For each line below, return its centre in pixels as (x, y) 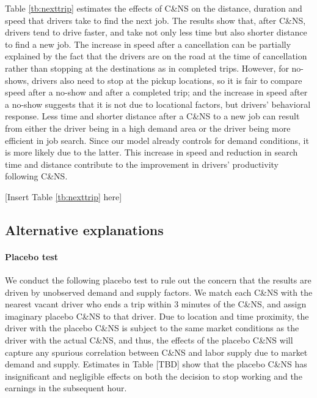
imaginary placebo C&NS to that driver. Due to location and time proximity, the (157, 316)
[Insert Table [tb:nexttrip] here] (64, 196)
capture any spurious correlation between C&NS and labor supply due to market (156, 352)
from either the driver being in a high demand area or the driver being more (148, 128)
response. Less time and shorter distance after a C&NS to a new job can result (152, 116)
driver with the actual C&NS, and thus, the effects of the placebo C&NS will (149, 340)
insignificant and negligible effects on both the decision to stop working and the (154, 376)
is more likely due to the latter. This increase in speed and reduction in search (151, 152)
